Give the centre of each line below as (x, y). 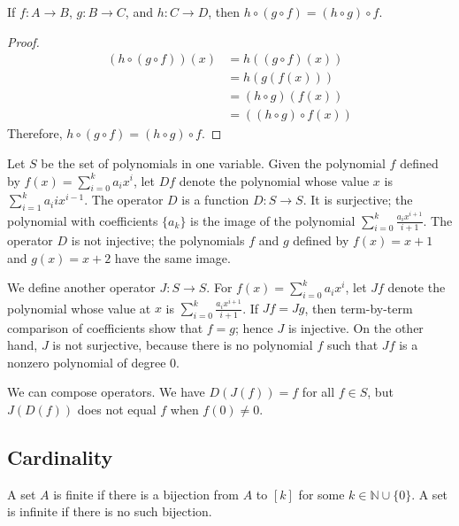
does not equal (117, 410)
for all (318, 392)
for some (321, 494)
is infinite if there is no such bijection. (110, 511)
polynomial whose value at (79, 308)
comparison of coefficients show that (105, 327)
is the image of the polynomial (273, 220)
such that (352, 345)
